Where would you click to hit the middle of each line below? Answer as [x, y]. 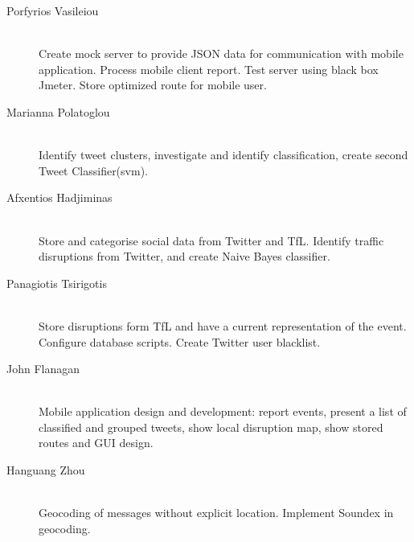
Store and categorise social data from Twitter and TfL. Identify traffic [211, 240]
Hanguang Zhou [46, 470]
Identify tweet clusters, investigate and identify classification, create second [223, 155]
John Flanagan [43, 369]
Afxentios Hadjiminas [59, 197]
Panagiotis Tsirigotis [57, 283]
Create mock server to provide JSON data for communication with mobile [221, 53]
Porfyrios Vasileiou [53, 10]
